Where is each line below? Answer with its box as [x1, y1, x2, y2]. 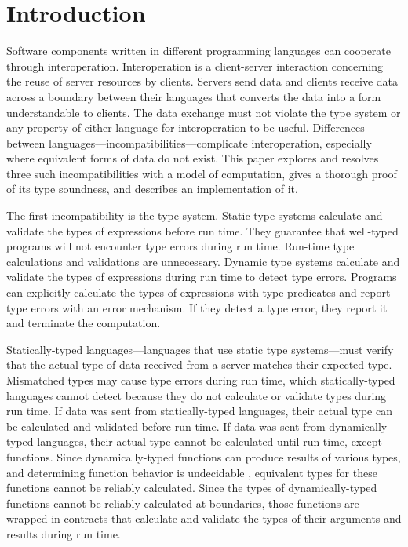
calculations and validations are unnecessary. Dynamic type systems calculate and [6, 253, 400, 269]
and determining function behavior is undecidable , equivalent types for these [6, 464, 377, 480]
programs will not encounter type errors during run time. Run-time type [6, 238, 355, 254]
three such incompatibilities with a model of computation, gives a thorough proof [6, 165, 397, 181]
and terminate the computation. [6, 315, 161, 331]
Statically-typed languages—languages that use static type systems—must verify [6, 341, 394, 357]
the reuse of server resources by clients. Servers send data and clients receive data [6, 73, 399, 89]
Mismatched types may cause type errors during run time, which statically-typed [6, 372, 395, 388]
